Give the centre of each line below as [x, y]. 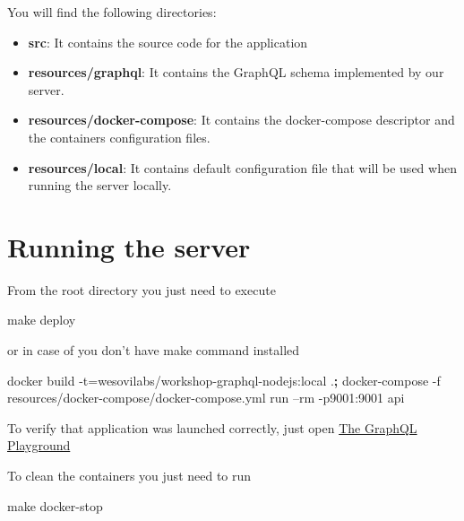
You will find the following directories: [112, 12]
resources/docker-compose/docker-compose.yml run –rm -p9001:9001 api [206, 398]
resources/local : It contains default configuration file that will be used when [242, 167]
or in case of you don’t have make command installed [154, 350]
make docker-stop [55, 505]
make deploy [42, 320]
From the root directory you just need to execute [142, 289]
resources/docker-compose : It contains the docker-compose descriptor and [241, 120]
